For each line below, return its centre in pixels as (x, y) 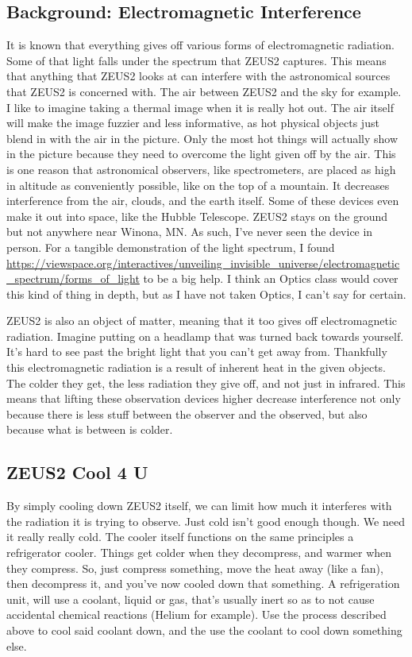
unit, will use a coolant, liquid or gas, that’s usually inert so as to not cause (191, 599)
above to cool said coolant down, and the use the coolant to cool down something (204, 630)
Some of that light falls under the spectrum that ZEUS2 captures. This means (196, 60)
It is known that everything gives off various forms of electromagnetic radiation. (200, 45)
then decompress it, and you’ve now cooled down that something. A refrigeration (203, 584)
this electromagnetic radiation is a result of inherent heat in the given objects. (196, 367)
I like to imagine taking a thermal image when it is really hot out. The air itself (200, 107)
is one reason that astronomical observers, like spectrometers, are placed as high (201, 169)
